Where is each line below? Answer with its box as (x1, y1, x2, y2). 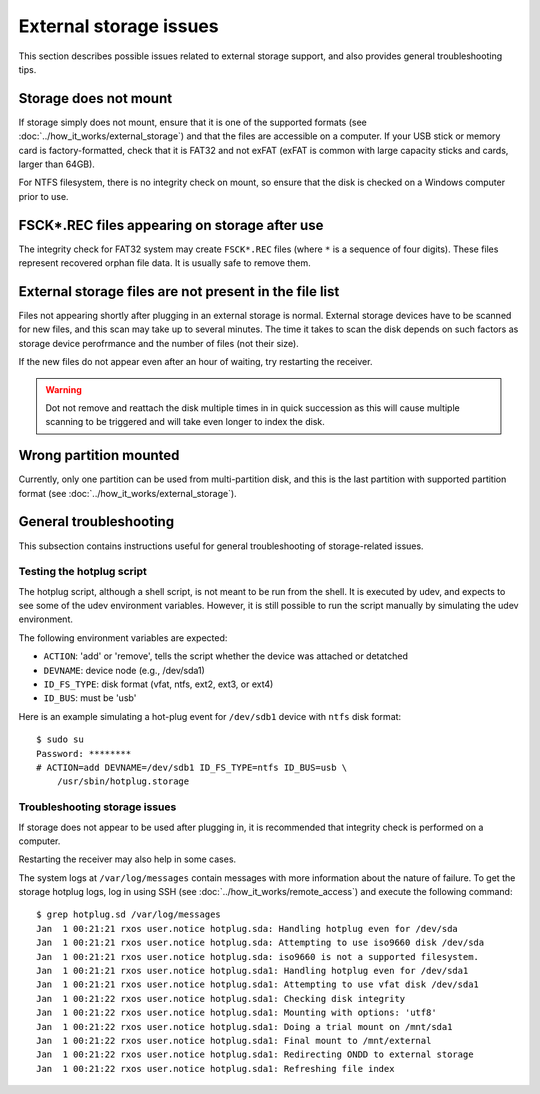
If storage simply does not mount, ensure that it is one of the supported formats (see (18, 116, 367, 128)
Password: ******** (36, 748, 132, 759)
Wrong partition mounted (18, 447, 180, 464)
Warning (45, 383, 82, 395)
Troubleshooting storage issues (18, 800, 177, 814)
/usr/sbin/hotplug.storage (56, 776, 190, 787)
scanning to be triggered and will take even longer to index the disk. (45, 416, 325, 428)
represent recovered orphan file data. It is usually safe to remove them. (18, 257, 312, 269)
